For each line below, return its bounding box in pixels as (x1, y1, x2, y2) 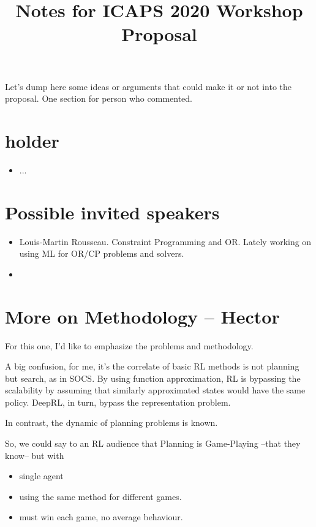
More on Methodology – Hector (5, 303, 280, 328)
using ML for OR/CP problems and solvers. (19, 247, 184, 260)
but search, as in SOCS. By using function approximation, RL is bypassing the (5, 371, 301, 384)
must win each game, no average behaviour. (19, 510, 183, 523)
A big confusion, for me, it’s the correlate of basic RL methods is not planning (5, 360, 299, 373)
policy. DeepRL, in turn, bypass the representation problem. (5, 395, 231, 408)
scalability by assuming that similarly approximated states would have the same (5, 384, 306, 396)
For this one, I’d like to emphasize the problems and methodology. (5, 339, 254, 352)
